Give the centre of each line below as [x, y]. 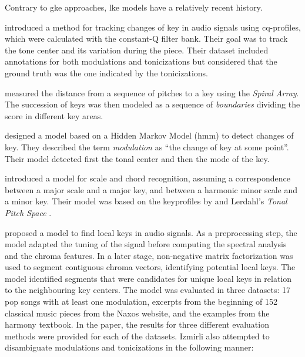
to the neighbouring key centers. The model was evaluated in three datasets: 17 [148, 290]
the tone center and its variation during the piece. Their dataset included [137, 50]
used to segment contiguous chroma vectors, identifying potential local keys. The [150, 267]
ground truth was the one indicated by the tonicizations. [106, 73]
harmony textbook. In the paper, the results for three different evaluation [137, 324]
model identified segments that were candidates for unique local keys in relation [148, 278]
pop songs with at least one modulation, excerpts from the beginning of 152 [141, 302]
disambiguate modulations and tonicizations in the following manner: [129, 347]
